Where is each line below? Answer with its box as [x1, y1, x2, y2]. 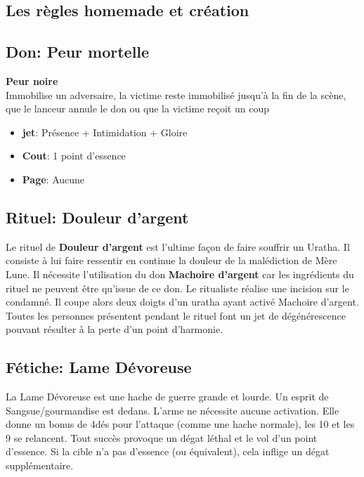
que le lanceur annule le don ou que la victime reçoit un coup [6, 101, 269, 116]
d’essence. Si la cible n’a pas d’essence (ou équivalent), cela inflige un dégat [6, 444, 330, 459]
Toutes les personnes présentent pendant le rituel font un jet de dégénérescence [6, 308, 346, 322]
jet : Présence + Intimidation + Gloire [22, 124, 188, 139]
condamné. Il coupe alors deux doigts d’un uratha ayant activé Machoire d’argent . [6, 294, 359, 309]
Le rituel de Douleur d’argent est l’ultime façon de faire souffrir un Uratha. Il [6, 239, 350, 254]
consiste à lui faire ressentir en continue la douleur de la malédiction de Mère [6, 253, 337, 268]
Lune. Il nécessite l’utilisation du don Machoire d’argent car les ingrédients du [6, 266, 354, 281]
